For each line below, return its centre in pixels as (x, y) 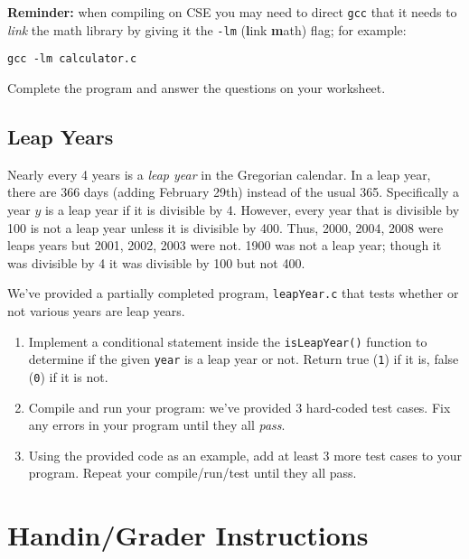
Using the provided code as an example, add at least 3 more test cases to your (245, 455)
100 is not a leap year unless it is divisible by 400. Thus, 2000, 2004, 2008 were (225, 227)
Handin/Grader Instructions (188, 535)
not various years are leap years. (96, 310)
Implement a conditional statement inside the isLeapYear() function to (228, 341)
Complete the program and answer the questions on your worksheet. (197, 87)
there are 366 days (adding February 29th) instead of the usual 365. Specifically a (233, 192)
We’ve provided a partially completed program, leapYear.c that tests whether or (233, 293)
